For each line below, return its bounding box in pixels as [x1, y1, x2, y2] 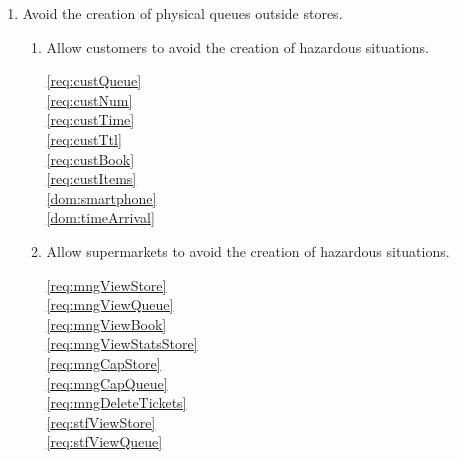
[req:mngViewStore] [46, 274, 167, 295]
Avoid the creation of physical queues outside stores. [22, 3, 343, 23]
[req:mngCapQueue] [46, 372, 168, 393]
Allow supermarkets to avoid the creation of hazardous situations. [46, 240, 450, 261]
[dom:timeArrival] [46, 207, 155, 228]
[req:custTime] [46, 109, 135, 130]
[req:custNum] [46, 89, 133, 110]
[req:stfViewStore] [46, 411, 156, 432]
